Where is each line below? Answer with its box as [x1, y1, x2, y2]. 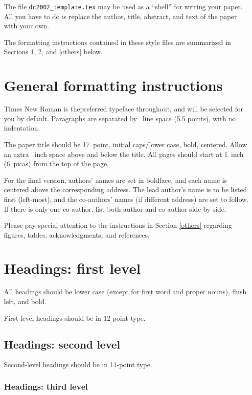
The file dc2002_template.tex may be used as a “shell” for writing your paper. [4, 1, 243, 11]
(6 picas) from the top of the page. [4, 158, 109, 169]
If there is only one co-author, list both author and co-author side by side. [4, 203, 226, 214]
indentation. [4, 123, 40, 133]
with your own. [4, 21, 49, 31]
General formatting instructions [4, 75, 223, 95]
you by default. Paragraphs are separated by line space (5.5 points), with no [4, 113, 236, 123]
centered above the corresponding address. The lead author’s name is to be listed [4, 184, 247, 195]
